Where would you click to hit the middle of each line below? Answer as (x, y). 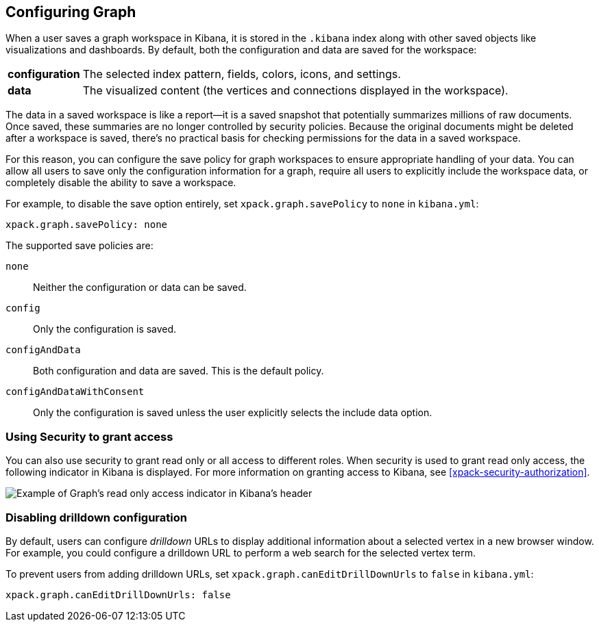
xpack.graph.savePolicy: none (87, 225)
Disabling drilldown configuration (96, 517)
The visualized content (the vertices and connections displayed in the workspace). (295, 91)
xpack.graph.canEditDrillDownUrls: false (118, 594)
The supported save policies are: (80, 246)
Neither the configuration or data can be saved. (140, 287)
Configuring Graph (71, 12)
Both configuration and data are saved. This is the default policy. (179, 371)
